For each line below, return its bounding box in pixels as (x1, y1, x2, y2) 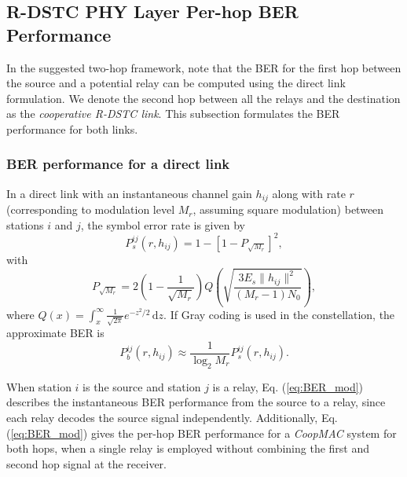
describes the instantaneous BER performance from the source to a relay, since (6, 394, 386, 410)
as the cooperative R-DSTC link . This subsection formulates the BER (6, 105, 340, 122)
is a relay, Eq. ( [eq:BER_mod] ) (212, 378, 364, 394)
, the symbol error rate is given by (80, 216, 245, 233)
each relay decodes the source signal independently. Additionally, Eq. (6, 409, 338, 426)
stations (6, 216, 44, 233)
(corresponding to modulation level (6, 201, 175, 218)
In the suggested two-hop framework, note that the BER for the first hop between (6, 59, 401, 75)
